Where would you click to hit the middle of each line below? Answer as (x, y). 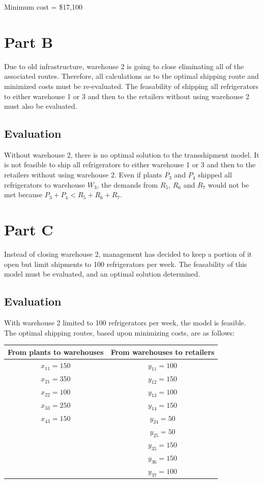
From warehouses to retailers (163, 352)
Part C (29, 230)
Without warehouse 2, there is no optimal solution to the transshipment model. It (132, 154)
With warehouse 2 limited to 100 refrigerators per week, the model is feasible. (125, 322)
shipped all (215, 175)
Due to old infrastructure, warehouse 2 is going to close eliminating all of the (124, 66)
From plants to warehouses (56, 352)
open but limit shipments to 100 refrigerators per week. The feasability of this (126, 264)
